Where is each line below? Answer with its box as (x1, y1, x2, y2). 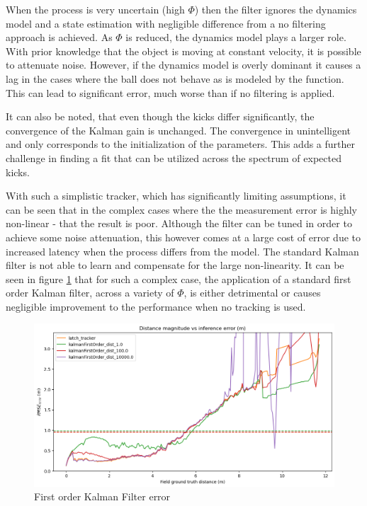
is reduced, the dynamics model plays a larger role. (125, 30, 346, 45)
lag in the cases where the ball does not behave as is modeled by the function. (6, 71, 344, 86)
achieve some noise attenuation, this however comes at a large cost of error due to (6, 229, 361, 244)
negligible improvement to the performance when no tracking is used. (6, 299, 306, 314)
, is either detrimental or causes (183, 285, 321, 300)
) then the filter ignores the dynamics (194, 2, 357, 16)
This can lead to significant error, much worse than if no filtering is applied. (6, 85, 335, 100)
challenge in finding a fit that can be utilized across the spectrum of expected (6, 150, 341, 165)
